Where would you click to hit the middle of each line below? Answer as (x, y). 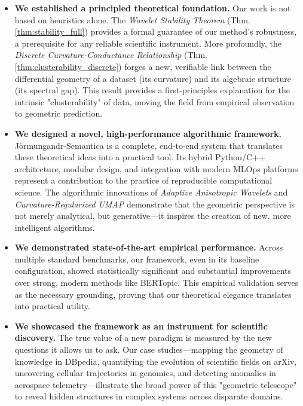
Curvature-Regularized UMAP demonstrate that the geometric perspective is (155, 204)
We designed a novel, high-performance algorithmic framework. (148, 133)
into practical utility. (52, 306)
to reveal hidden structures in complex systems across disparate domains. (149, 396)
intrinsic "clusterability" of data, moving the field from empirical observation (154, 101)
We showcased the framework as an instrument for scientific (141, 326)
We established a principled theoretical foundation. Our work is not (153, 8)
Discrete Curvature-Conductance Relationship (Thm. (111, 55)
